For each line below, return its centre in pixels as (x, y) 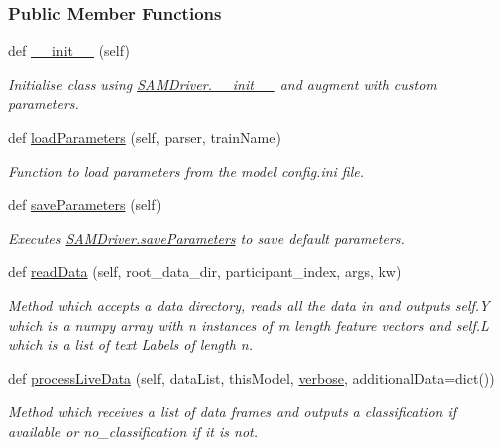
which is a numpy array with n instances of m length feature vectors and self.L (248, 324)
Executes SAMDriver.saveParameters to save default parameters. (206, 237)
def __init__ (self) (69, 50)
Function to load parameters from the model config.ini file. (186, 170)
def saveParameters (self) (85, 204)
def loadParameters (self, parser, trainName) (144, 137)
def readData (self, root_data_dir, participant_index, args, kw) (205, 271)
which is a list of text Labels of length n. (131, 344)
